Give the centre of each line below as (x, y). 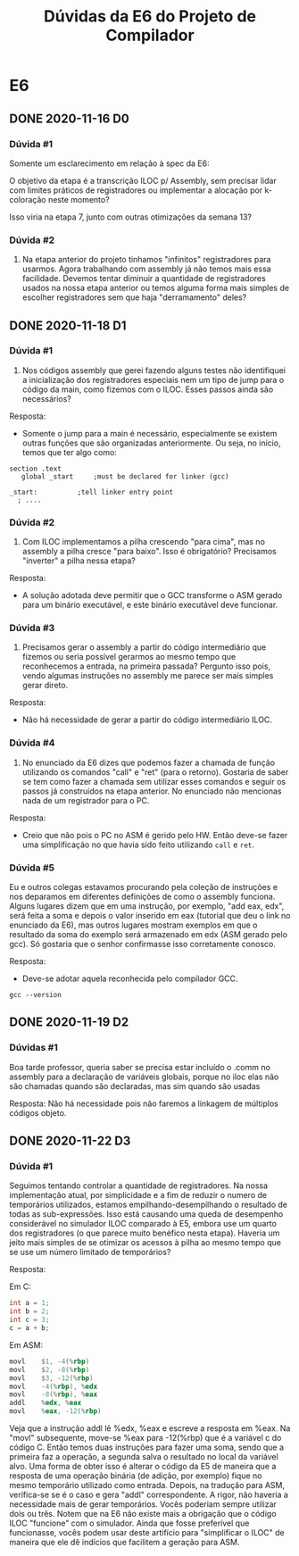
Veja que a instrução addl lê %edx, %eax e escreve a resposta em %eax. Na (150, 1428)
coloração (28, 199)
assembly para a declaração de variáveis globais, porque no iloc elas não (144, 1077)
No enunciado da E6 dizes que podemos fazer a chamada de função (148, 762)
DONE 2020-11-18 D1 (68, 325)
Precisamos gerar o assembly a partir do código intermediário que (144, 647)
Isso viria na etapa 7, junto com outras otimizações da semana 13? (131, 217)
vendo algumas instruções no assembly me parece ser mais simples (148, 676)
